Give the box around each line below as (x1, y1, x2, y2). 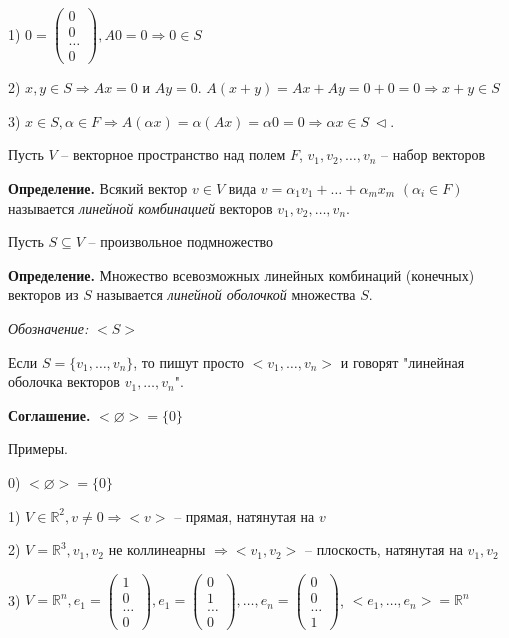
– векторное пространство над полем (61, 144, 286, 165)
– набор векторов (381, 144, 486, 165)
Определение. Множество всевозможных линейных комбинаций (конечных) (8, 264, 475, 285)
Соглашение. (8, 404, 91, 425)
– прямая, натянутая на (174, 505, 315, 526)
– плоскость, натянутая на (304, 539, 463, 560)
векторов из (8, 284, 79, 305)
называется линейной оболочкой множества (96, 284, 356, 305)
